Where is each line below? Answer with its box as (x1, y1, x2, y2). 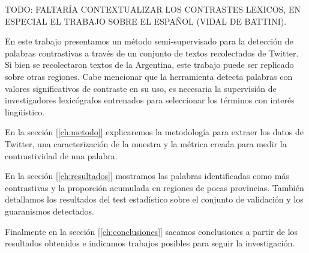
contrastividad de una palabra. (5, 149, 118, 162)
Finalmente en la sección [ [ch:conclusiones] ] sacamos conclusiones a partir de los (5, 225, 298, 237)
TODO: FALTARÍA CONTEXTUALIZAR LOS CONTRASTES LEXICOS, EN (5, 3, 301, 15)
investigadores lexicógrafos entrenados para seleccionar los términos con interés (5, 94, 295, 106)
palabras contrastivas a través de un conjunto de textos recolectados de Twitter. (5, 46, 299, 59)
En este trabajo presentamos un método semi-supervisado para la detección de (5, 35, 293, 47)
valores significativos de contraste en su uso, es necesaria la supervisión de (5, 82, 277, 94)
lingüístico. (5, 105, 45, 118)
